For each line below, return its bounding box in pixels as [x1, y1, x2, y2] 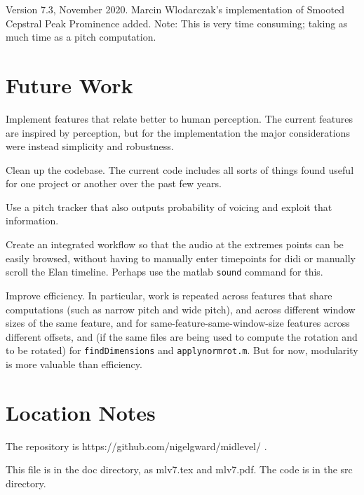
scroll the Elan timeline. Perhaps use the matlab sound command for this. [6, 264, 323, 279]
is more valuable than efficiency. [6, 356, 142, 371]
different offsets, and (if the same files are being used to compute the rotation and [6, 329, 358, 344]
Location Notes [6, 398, 156, 426]
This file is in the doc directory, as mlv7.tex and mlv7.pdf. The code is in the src [6, 462, 353, 477]
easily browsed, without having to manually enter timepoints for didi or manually [6, 250, 356, 265]
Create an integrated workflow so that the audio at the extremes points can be [6, 237, 344, 252]
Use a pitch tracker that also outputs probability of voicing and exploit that [6, 199, 332, 214]
